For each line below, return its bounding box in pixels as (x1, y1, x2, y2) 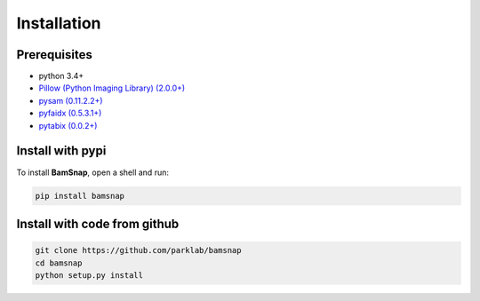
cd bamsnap (35, 257, 83, 268)
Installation (16, 13, 101, 33)
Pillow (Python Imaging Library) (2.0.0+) (38, 83, 186, 93)
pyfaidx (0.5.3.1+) (38, 107, 102, 119)
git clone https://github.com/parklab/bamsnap (35, 245, 242, 256)
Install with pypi (16, 143, 107, 159)
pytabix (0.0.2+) (38, 120, 98, 131)
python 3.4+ (38, 71, 84, 82)
